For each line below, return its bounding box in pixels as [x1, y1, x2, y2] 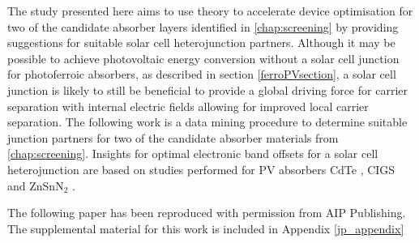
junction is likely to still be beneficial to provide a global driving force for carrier [7, 81, 408, 98]
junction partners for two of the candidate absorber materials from [7, 129, 339, 146]
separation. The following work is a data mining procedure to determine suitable [7, 113, 408, 130]
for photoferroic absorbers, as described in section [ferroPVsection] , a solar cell [7, 66, 396, 83]
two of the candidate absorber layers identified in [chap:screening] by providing [7, 18, 399, 35]
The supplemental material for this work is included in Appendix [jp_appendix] [7, 220, 404, 237]
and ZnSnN [7, 177, 64, 194]
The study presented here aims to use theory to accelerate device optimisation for [7, 2, 413, 19]
